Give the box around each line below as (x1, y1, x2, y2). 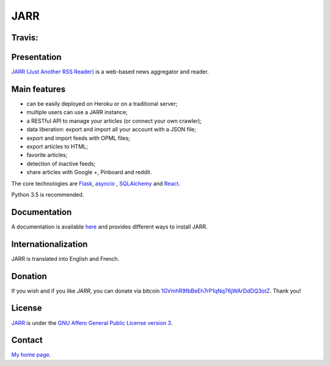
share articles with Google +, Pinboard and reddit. (26, 169, 152, 176)
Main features (11, 84, 66, 94)
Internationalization (11, 239, 88, 249)
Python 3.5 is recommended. (11, 191, 84, 198)
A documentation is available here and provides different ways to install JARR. (11, 223, 208, 230)
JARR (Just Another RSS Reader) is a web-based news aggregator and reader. (11, 68, 209, 76)
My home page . (11, 351, 51, 359)
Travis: (11, 32, 38, 43)
